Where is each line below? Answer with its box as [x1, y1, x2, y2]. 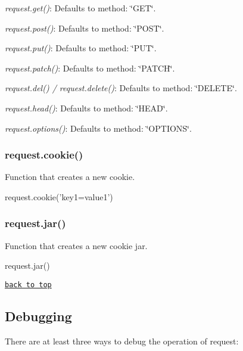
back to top [5, 280, 52, 289]
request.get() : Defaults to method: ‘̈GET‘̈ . [5, 2, 156, 14]
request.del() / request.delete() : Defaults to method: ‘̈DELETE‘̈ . [5, 82, 237, 94]
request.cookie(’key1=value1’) [5, 190, 113, 203]
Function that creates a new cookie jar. [5, 239, 148, 251]
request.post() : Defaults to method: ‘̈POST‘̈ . [5, 21, 164, 34]
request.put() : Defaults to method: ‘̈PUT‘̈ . [5, 42, 157, 54]
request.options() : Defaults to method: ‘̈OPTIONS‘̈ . [5, 122, 192, 134]
